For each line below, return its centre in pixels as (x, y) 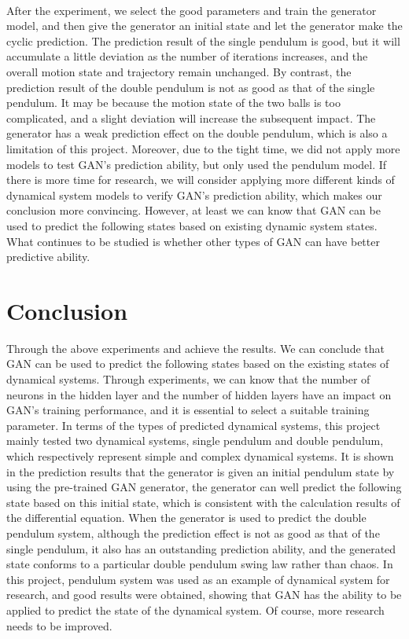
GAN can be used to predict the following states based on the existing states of (198, 364)
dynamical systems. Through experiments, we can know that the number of (188, 379)
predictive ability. (48, 257)
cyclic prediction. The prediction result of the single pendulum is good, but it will (203, 40)
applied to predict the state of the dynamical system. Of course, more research (195, 610)
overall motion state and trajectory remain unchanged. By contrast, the (179, 71)
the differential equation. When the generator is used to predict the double (186, 518)
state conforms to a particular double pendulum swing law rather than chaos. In (200, 564)
